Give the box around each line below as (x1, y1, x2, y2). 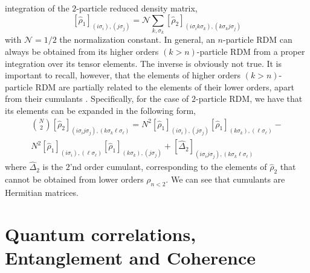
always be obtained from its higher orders (5, 45, 159, 57)
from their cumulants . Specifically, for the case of (5, 92, 189, 105)
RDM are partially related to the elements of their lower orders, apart (35, 80, 294, 93)
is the (42, 160, 63, 173)
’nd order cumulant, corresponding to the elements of (69, 160, 267, 173)
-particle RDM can (223, 33, 292, 46)
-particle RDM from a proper (196, 45, 305, 57)
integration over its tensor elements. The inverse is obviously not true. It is (5, 57, 282, 69)
